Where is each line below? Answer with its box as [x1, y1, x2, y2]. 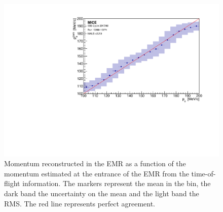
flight [4, 178, 20, 189]
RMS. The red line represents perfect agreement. [4, 198, 156, 208]
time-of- [191, 168, 216, 178]
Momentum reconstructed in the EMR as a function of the [4, 158, 186, 169]
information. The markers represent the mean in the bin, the [22, 178, 211, 189]
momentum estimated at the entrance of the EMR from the [4, 168, 189, 178]
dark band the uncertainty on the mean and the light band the [4, 188, 199, 199]
